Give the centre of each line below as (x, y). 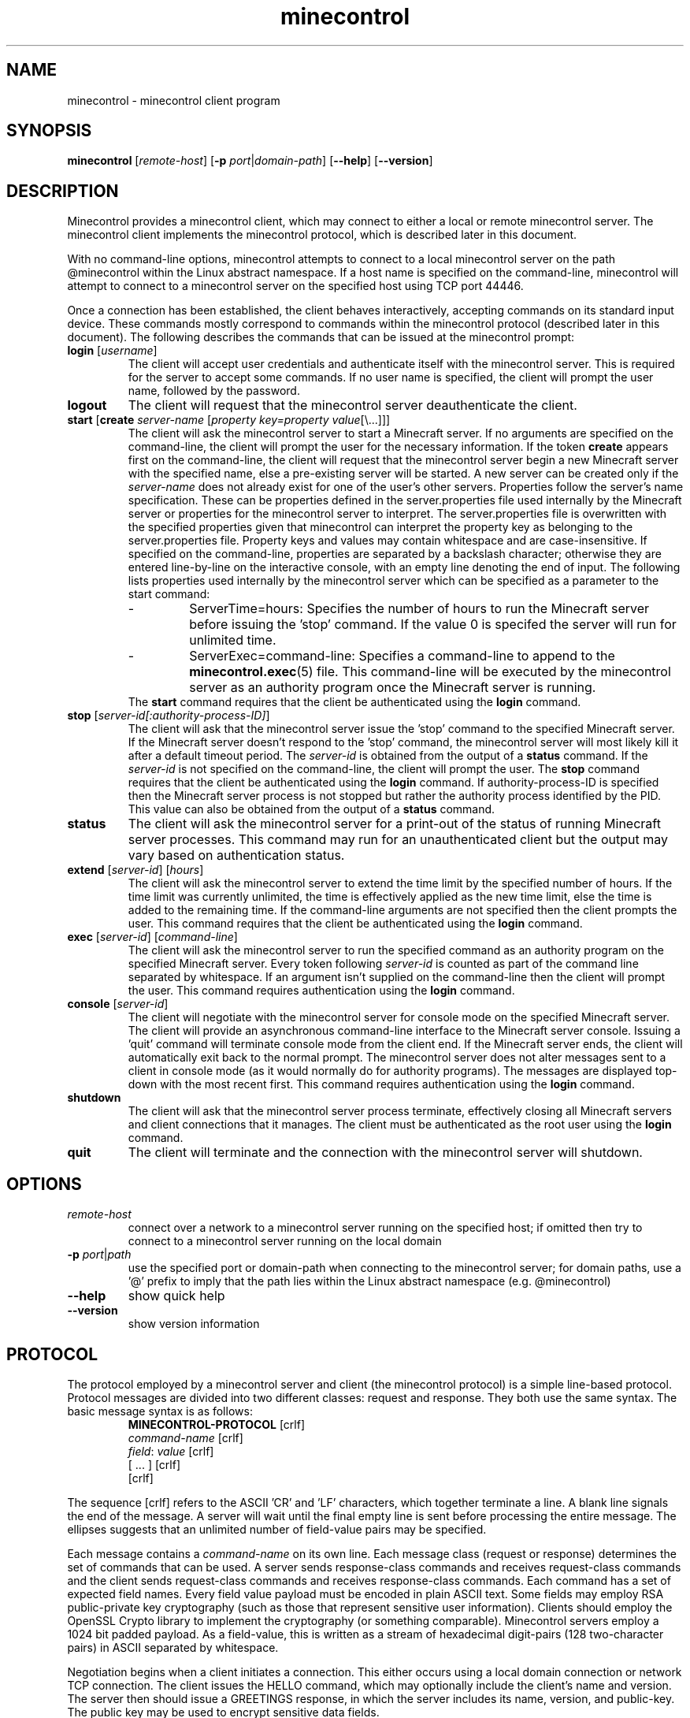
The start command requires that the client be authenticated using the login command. (354, 702)
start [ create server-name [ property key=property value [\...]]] (229, 420)
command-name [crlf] (185, 1437)
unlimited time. (233, 640)
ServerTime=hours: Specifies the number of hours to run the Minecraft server (419, 609)
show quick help (176, 1296)
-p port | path (99, 1255)
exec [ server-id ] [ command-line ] (152, 937)
